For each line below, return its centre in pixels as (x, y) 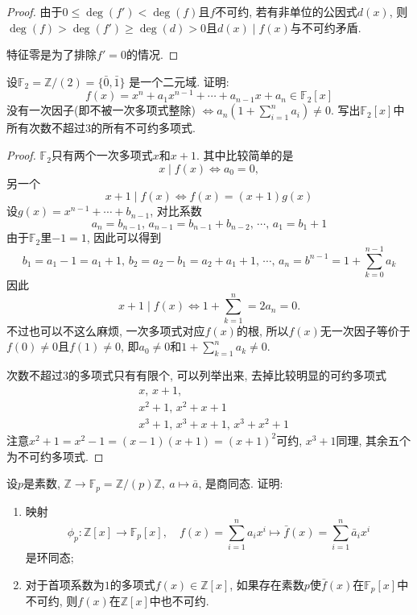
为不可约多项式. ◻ (55, 456)
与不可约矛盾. (326, 27)
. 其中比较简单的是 (245, 155)
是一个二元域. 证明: (179, 81)
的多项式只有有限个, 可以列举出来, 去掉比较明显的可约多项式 (228, 375)
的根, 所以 (262, 330)
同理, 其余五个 (374, 440)
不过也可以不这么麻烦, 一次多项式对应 (106, 330)
